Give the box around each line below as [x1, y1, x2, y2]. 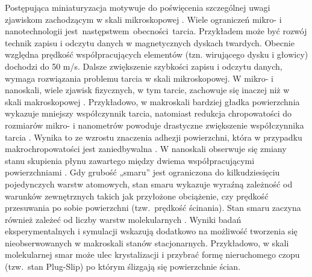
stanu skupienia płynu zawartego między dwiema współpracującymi [5, 154, 255, 166]
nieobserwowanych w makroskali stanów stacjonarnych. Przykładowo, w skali [5, 236, 289, 249]
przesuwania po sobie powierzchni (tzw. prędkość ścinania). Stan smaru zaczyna [5, 201, 301, 214]
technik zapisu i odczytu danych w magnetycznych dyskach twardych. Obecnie [5, 36, 295, 49]
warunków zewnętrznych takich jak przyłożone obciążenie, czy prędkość [5, 189, 269, 202]
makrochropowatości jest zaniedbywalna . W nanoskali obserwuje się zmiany [5, 142, 287, 155]
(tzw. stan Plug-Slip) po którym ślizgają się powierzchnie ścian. [5, 260, 241, 273]
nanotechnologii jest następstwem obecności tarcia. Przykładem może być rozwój [5, 25, 307, 37]
